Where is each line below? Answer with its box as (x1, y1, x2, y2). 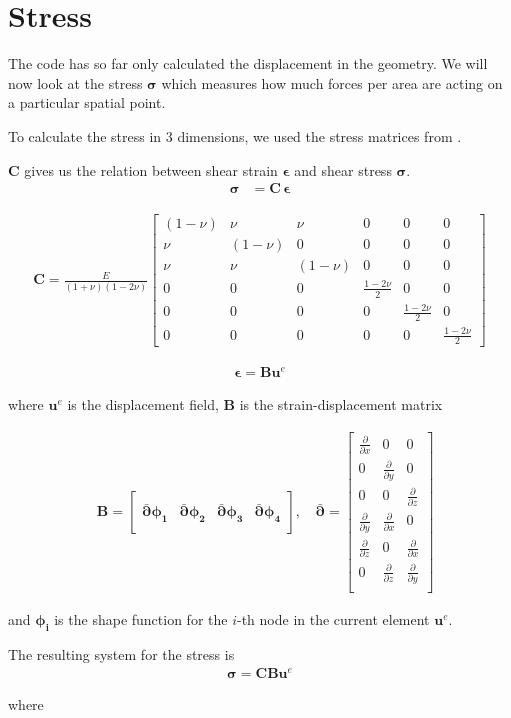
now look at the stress (8, 72, 143, 93)
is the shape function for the (54, 609, 228, 630)
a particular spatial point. (8, 92, 166, 113)
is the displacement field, (67, 394, 219, 415)
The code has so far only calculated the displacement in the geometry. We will (8, 53, 488, 74)
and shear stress (294, 159, 392, 180)
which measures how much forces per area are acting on (161, 72, 503, 93)
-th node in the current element (237, 609, 430, 630)
